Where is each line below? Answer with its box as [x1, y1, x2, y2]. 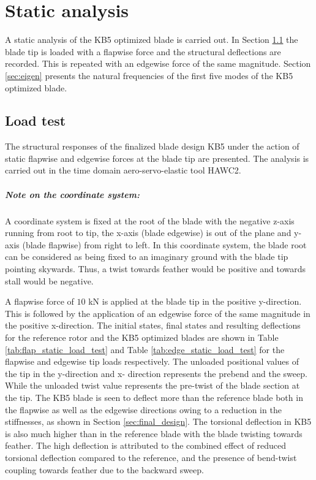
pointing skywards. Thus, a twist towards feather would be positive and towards [5, 262, 306, 275]
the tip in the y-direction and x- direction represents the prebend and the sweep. [5, 367, 307, 379]
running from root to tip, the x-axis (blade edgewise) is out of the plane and [5, 226, 292, 239]
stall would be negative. [5, 274, 94, 287]
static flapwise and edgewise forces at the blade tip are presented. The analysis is [5, 151, 309, 164]
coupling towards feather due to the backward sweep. [5, 463, 204, 476]
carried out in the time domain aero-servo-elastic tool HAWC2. [5, 164, 241, 177]
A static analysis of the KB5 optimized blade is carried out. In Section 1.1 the [5, 33, 298, 46]
